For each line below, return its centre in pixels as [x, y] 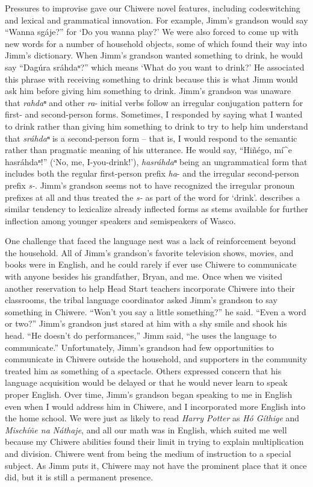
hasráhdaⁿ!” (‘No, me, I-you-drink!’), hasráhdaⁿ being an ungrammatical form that [156, 161]
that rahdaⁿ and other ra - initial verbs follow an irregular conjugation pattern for [154, 102]
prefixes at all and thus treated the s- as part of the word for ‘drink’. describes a [153, 197]
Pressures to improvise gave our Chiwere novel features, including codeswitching [153, 8]
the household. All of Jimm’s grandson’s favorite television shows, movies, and [149, 252]
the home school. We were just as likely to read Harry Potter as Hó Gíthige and [152, 418]
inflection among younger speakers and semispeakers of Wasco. [120, 220]
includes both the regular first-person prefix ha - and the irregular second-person [152, 173]
